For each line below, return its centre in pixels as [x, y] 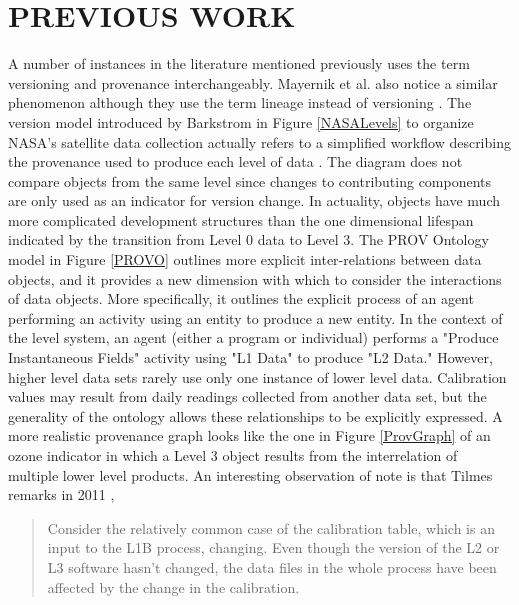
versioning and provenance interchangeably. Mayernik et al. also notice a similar [253, 82]
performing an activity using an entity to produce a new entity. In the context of [255, 317]
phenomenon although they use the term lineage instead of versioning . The [240, 102]
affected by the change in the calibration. [173, 586]
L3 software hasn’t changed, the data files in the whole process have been [272, 566]
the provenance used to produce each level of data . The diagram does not [235, 161]
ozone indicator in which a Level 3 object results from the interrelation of [233, 455]
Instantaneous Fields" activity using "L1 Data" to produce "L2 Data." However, [250, 357]
